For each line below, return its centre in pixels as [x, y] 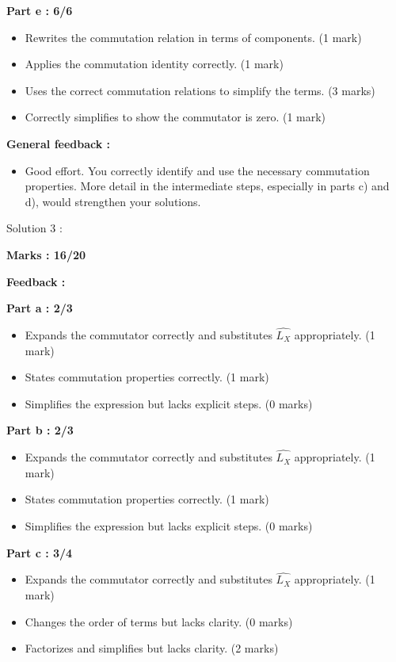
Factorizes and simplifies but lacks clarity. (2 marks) [152, 648]
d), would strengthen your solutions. [113, 201]
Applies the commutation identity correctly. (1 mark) [154, 64]
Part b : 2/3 [40, 430]
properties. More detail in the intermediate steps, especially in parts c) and [207, 186]
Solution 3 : [34, 228]
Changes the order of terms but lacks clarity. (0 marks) [159, 621]
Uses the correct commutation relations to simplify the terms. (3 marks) [200, 90]
